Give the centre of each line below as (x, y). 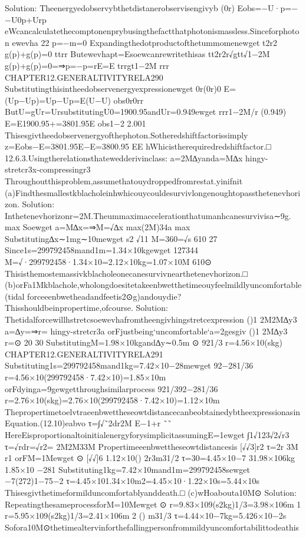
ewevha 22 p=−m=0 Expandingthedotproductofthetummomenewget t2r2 (144, 42)
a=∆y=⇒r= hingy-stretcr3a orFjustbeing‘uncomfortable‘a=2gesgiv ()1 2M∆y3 (146, 331)
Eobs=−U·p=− (268, 8)
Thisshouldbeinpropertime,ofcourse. (69, 308)
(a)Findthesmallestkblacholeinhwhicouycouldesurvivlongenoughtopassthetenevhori (153, 192)
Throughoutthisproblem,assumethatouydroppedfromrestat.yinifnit (124, 180)
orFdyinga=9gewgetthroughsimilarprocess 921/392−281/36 (111, 388)
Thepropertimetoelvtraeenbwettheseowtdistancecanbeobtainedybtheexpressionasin (153, 411)
